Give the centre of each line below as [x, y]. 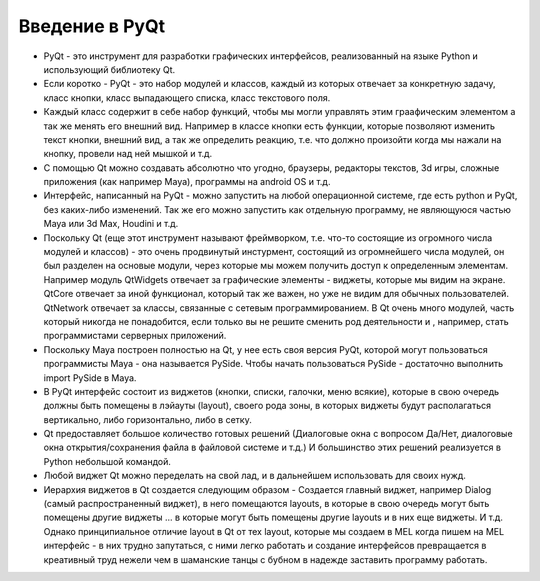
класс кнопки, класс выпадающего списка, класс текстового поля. [187, 97]
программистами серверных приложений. [135, 336]
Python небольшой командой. [107, 461]
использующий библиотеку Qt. [109, 69]
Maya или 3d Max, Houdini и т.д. [111, 224]
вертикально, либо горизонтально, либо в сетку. [147, 419]
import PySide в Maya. [90, 377]
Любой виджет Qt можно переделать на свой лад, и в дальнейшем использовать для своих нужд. [255, 476]
